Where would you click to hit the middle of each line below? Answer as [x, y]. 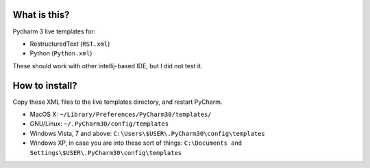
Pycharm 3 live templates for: [54, 31]
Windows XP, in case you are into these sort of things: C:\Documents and [136, 143]
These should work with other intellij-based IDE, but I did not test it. [108, 66]
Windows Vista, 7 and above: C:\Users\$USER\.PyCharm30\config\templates [147, 133]
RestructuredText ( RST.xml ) [70, 44]
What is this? [41, 15]
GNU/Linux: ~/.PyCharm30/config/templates [99, 124]
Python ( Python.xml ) [61, 53]
